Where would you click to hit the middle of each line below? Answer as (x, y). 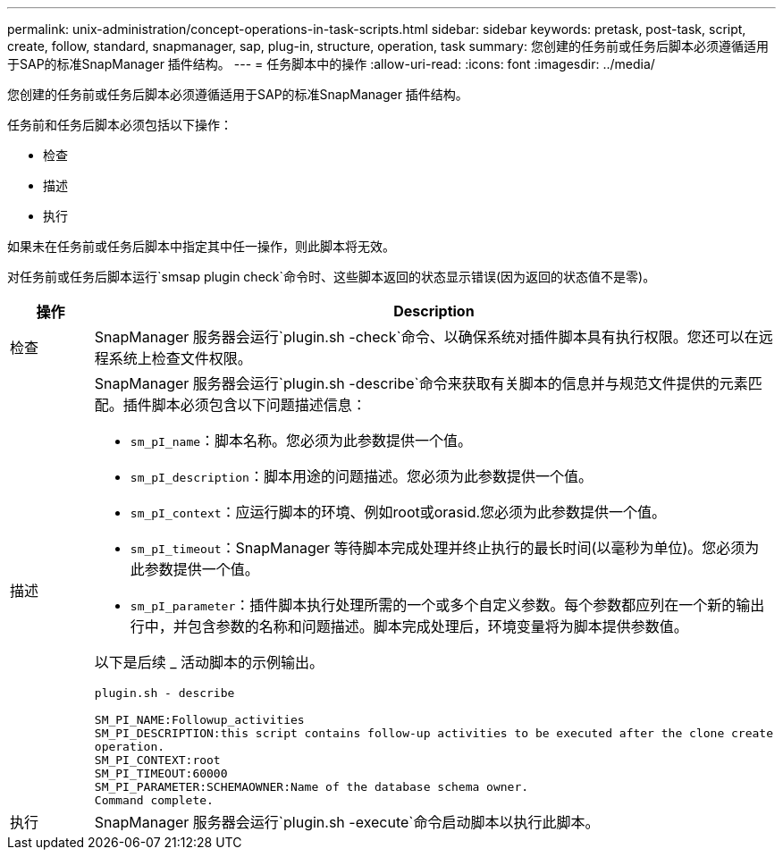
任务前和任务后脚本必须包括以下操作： (120, 125)
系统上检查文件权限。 (180, 358)
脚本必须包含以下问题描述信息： (259, 405)
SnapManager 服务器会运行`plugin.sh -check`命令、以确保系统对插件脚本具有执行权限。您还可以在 (426, 337)
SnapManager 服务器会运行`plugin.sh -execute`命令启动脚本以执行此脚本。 (347, 822)
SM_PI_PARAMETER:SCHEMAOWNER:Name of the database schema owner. (312, 787)
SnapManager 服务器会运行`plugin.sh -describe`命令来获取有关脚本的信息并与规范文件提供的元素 (421, 383)
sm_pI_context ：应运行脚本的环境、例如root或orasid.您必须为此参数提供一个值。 (398, 512)
